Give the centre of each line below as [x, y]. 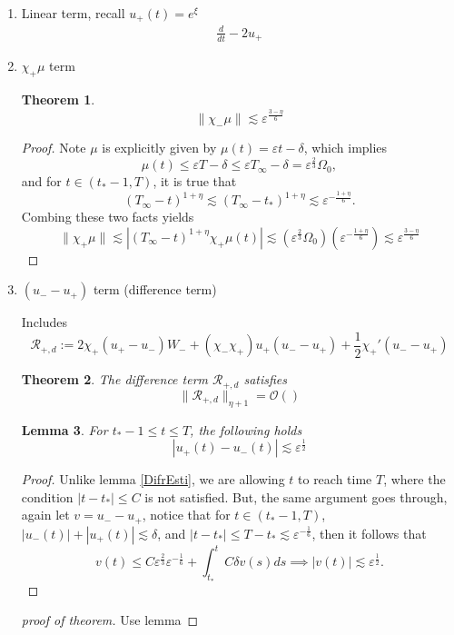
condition [47, 496]
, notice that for [186, 515]
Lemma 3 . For [64, 429]
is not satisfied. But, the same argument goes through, [296, 496]
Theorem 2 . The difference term [115, 379]
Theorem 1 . [58, 99]
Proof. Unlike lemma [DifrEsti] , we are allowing [153, 479]
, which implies [345, 147]
